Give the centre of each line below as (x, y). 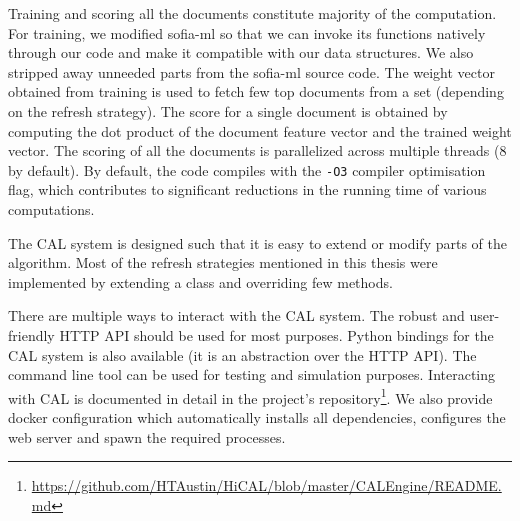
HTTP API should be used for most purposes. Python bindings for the (276, 334)
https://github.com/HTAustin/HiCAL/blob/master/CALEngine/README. (266, 485)
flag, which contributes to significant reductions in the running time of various (247, 189)
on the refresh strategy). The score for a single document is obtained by (228, 110)
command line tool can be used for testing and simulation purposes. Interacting (252, 374)
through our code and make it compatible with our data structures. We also (241, 52)
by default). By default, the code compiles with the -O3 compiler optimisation (247, 169)
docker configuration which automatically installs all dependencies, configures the (257, 417)
